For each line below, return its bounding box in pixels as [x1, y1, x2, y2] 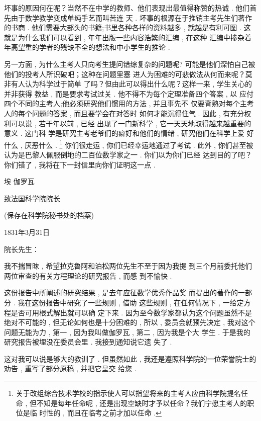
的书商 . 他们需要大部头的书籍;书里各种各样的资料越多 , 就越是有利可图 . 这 [4, 22, 251, 33]
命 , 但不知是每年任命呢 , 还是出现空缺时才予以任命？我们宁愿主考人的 [16, 397, 247, 408]
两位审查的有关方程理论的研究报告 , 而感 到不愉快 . [4, 270, 172, 281]
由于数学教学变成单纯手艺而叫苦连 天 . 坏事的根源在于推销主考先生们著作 [11, 12, 252, 23]
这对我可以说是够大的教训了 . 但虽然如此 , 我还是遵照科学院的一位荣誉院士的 [4, 353, 256, 364]
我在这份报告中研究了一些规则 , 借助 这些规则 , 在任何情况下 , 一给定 [18, 297, 244, 307]
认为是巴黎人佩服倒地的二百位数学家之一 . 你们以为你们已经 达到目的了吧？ [4, 149, 252, 159]
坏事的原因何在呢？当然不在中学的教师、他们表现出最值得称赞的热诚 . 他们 [4, 3, 250, 13]
